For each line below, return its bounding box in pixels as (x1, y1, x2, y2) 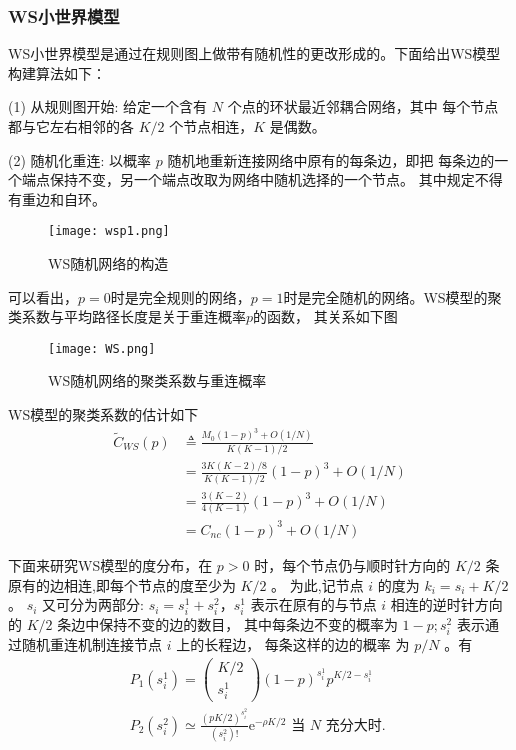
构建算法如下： (8, 62, 106, 83)
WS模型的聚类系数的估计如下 (8, 404, 199, 425)
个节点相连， (169, 116, 254, 136)
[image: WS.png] (48, 341, 156, 356)
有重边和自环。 (8, 188, 106, 209)
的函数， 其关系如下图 (253, 306, 398, 327)
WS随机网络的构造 (48, 253, 169, 274)
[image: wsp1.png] (48, 224, 170, 239)
